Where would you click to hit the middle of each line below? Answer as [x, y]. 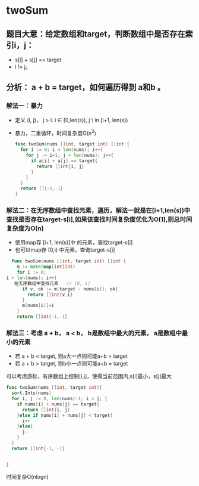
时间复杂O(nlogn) [27, 476]
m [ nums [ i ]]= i [38, 306]
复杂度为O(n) [25, 228]
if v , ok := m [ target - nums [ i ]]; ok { [70, 289]
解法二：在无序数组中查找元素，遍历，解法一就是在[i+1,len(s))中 [98, 211]
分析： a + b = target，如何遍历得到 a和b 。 [86, 87]
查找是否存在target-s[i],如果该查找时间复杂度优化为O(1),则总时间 [99, 219]
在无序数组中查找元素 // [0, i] [52, 283]
